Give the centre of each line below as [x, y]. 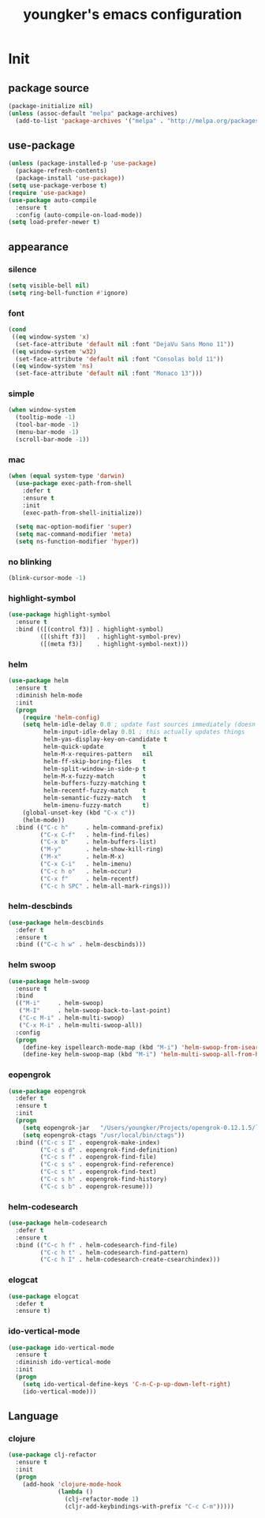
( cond [17, 330]
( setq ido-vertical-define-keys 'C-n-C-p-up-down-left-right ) [127, 1384]
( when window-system [42, 410]
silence [22, 269]
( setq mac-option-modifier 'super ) [74, 527]
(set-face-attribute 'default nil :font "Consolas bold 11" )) [119, 359]
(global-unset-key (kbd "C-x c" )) [79, 813]
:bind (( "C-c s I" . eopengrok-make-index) [88, 1142]
